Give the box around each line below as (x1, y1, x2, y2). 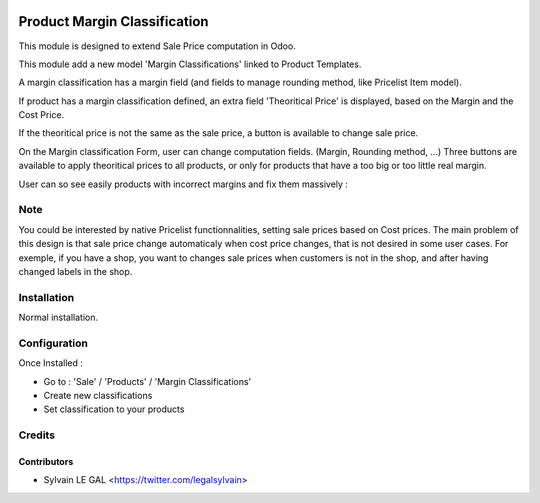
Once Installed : (18, 357, 84, 369)
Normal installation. (18, 311, 99, 324)
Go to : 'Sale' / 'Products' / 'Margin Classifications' (43, 375, 252, 387)
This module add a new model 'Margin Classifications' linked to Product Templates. (18, 58, 362, 70)
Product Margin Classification (18, 13, 209, 30)
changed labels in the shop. (18, 265, 133, 277)
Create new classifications (43, 390, 153, 402)
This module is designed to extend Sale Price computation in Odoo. (18, 40, 297, 52)
